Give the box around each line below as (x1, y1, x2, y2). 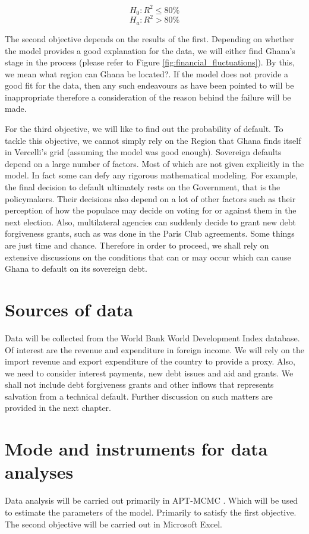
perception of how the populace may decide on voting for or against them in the (5, 204, 297, 216)
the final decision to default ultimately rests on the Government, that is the (5, 181, 280, 193)
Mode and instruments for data (5, 436, 268, 461)
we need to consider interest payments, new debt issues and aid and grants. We (5, 366, 294, 379)
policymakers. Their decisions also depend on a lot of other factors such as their (5, 192, 296, 205)
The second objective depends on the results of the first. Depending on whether (5, 32, 294, 45)
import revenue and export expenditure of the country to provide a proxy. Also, (5, 355, 295, 367)
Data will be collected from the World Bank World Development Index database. (5, 331, 300, 344)
